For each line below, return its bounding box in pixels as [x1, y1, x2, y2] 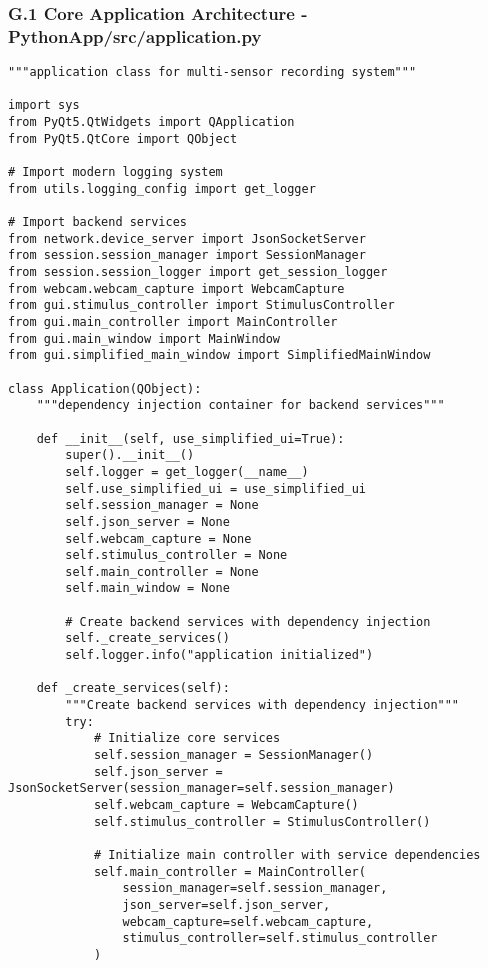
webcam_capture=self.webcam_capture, [122, 914, 374, 929]
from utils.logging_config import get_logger [8, 181, 316, 196]
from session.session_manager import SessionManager [8, 248, 366, 263]
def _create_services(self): [36, 681, 230, 696]
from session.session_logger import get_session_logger [8, 265, 388, 280]
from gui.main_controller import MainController [8, 314, 338, 329]
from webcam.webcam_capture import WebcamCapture [8, 281, 345, 296]
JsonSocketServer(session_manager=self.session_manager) [8, 781, 395, 796]
